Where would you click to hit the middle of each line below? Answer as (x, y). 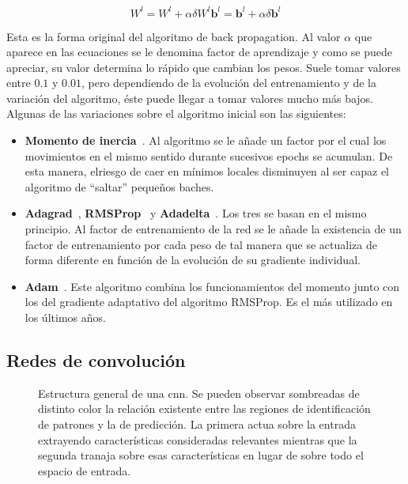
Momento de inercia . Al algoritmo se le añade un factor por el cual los (206, 140)
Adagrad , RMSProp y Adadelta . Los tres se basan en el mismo (196, 213)
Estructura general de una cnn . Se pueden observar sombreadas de (199, 393)
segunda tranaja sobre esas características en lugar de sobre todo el (201, 455)
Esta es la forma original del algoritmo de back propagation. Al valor (174, 36)
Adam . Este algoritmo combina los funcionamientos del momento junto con (212, 286)
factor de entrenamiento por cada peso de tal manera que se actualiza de (201, 244)
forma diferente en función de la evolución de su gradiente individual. (193, 260)
